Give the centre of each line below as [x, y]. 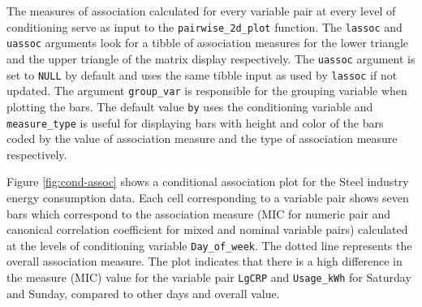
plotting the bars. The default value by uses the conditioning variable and [190, 106]
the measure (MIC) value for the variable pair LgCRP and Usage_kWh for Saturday [209, 277]
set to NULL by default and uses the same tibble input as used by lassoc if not [202, 74]
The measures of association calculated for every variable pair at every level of [201, 11]
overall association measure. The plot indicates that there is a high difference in [205, 261]
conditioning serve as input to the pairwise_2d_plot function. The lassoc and [205, 26]
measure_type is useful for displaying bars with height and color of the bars [195, 122]
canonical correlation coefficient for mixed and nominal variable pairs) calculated [207, 229]
